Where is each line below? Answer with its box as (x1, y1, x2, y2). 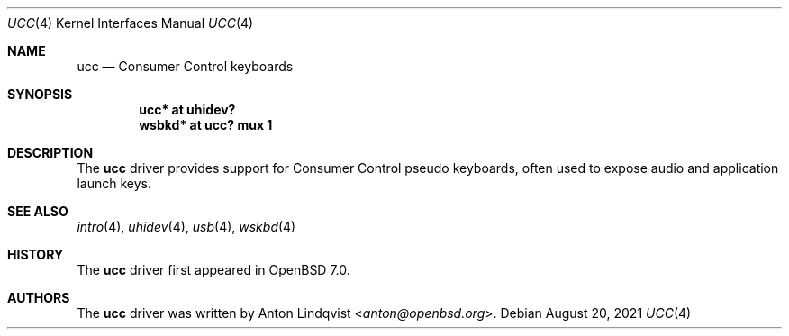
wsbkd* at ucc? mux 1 (139, 117, 273, 132)
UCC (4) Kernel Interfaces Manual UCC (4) (7, 15, 254, 31)
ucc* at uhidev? (139, 102, 236, 117)
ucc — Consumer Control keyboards (77, 59, 294, 74)
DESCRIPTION (7, 145, 94, 160)
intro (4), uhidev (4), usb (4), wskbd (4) (77, 219, 296, 234)
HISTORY (7, 247, 64, 262)
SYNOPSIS (7, 86, 73, 102)
